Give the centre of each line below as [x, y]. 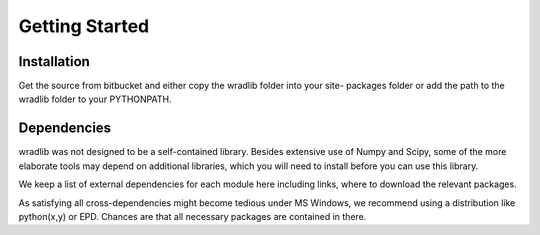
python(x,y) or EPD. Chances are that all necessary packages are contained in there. [192, 216]
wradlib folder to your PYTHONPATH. [95, 99]
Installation [54, 61]
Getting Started [84, 26]
